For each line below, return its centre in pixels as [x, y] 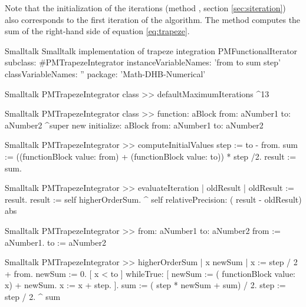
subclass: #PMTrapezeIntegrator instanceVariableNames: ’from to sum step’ [143, 62]
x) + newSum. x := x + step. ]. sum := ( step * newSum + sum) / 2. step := [145, 285]
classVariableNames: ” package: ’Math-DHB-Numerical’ [105, 73]
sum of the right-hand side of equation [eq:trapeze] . [97, 31]
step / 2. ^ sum [33, 296]
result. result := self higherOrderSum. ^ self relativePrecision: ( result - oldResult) [153, 199]
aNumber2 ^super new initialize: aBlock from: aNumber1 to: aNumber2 [134, 125]
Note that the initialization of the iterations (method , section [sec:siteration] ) [145, 8]
